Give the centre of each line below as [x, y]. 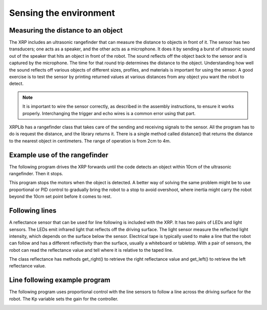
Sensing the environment [62, 13]
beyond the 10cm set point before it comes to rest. [61, 196]
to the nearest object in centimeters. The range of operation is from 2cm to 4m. [90, 141]
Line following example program [60, 280]
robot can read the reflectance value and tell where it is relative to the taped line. [91, 250]
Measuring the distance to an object [66, 30]
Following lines [33, 211]
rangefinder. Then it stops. [36, 174]
